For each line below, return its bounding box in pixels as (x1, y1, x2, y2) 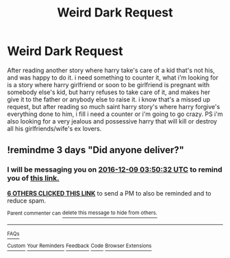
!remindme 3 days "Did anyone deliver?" (7, 144, 185, 156)
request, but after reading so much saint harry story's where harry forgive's (7, 102, 220, 110)
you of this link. (7, 174, 60, 183)
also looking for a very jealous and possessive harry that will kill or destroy (7, 117, 218, 125)
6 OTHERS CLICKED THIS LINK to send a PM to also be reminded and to (7, 189, 212, 197)
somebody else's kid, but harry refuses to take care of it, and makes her (7, 88, 211, 96)
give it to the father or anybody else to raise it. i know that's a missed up (7, 95, 211, 104)
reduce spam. (7, 196, 47, 204)
